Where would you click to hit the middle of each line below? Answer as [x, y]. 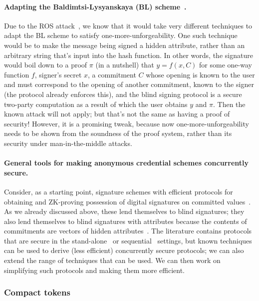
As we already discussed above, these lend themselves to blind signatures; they [124, 211]
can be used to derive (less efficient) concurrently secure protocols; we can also [124, 250]
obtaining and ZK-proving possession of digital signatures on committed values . [128, 201]
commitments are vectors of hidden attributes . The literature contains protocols [128, 231]
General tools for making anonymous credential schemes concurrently [126, 163]
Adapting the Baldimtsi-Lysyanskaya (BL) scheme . [95, 6]
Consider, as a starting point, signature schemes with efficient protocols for [119, 191]
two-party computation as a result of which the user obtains [96, 104]
